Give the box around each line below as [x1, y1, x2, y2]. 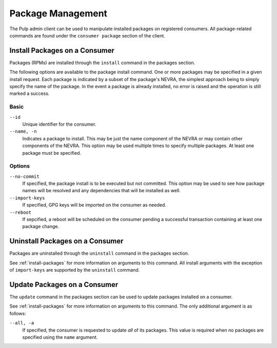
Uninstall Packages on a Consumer [9, 237, 124, 245]
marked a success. [9, 90, 50, 97]
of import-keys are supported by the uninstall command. [9, 267, 140, 273]
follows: [9, 310, 26, 316]
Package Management [9, 8, 108, 19]
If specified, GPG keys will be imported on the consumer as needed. [22, 202, 167, 208]
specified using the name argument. [22, 334, 98, 340]
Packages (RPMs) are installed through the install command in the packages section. [9, 59, 195, 66]
